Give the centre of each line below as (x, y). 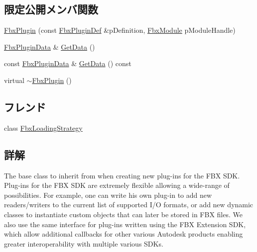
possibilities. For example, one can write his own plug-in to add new (108, 195)
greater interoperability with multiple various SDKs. (84, 243)
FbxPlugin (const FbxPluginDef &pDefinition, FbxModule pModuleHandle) (120, 30)
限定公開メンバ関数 (51, 9)
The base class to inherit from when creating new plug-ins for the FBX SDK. (122, 175)
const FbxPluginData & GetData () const (68, 63)
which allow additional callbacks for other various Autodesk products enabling (124, 234)
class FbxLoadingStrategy (43, 127)
